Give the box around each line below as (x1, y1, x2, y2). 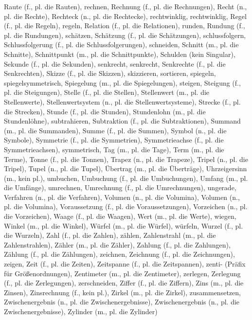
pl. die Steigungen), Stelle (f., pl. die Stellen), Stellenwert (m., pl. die (4, 87, 210, 97)
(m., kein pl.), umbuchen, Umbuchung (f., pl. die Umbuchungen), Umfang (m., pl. (4, 173, 248, 183)
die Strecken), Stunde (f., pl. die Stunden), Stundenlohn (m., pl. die (4, 106, 206, 116)
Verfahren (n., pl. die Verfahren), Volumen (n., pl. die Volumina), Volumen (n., (4, 192, 240, 202)
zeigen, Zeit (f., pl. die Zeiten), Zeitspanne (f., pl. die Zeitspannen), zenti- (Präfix (4, 259, 246, 269)
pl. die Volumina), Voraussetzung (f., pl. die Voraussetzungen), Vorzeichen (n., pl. (4, 201, 248, 212)
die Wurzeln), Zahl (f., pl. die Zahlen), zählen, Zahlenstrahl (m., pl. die (4, 230, 216, 240)
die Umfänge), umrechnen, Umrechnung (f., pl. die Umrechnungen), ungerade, (4, 182, 236, 193)
